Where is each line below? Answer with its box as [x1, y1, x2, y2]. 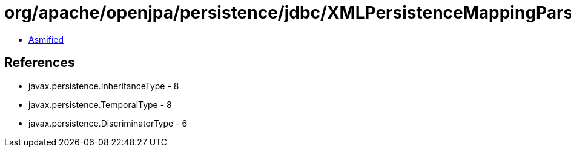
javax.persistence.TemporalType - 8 [28, 99, 172, 110]
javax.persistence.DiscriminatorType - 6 [28, 118, 188, 128]
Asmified [28, 34, 64, 45]
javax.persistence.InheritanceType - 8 [28, 80, 179, 91]
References [4, 55, 75, 71]
